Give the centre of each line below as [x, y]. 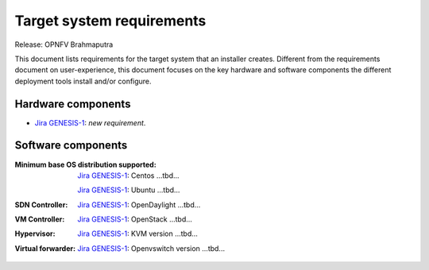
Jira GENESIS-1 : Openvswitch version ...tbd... [151, 248]
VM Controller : [40, 219]
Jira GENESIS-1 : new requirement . [90, 122]
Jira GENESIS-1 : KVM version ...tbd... [138, 233]
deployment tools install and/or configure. [83, 81]
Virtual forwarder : [45, 248]
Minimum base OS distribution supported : [85, 164]
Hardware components [73, 104]
